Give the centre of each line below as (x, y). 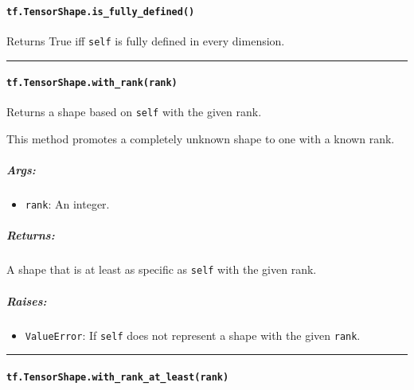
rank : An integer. (67, 204)
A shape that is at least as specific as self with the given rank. (162, 269)
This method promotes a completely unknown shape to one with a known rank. (201, 139)
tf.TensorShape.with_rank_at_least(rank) (118, 377)
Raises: (27, 300)
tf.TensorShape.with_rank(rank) (92, 83)
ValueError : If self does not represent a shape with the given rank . (193, 335)
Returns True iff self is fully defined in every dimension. (146, 40)
